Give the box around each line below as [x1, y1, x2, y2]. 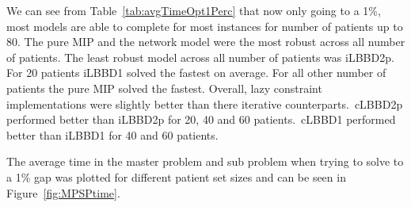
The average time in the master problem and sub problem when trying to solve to [6, 153, 404, 170]
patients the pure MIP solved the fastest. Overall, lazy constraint [6, 79, 322, 96]
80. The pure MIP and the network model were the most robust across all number [6, 33, 405, 50]
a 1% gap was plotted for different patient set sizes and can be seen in [6, 168, 346, 185]
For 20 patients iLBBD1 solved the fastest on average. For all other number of [6, 64, 386, 81]
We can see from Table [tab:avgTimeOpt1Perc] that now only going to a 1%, [6, 2, 381, 18]
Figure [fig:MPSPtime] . [6, 184, 120, 201]
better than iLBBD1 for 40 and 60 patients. [6, 126, 219, 143]
